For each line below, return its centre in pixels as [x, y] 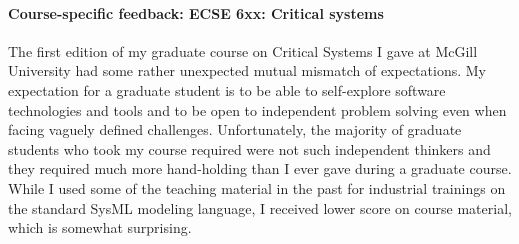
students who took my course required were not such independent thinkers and [249, 148]
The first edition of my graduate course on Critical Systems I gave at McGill [243, 50]
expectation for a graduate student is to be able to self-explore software [227, 89]
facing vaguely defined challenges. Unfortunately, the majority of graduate [235, 129]
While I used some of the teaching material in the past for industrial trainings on [257, 187]
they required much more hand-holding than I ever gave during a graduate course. [260, 168]
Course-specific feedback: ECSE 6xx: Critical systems [196, 12]
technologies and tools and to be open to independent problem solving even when [257, 109]
